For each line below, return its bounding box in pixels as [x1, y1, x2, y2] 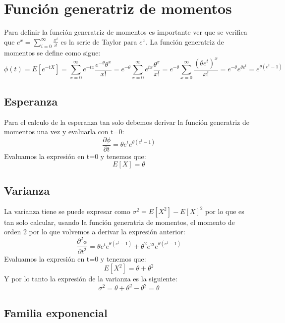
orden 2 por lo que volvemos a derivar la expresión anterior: [4, 226, 185, 237]
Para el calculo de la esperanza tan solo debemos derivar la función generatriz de [4, 116, 249, 127]
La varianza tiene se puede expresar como [4, 206, 130, 216]
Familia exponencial [4, 305, 108, 320]
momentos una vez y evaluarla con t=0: [4, 126, 124, 137]
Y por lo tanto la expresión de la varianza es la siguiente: [4, 273, 177, 284]
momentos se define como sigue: [4, 47, 101, 57]
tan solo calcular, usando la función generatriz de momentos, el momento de [4, 216, 235, 227]
